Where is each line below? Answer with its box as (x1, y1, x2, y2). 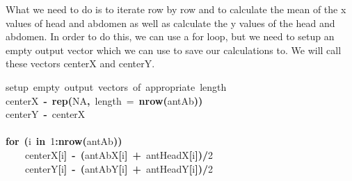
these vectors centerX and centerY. (6, 56, 155, 71)
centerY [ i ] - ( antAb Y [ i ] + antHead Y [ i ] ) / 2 (25, 161, 213, 175)
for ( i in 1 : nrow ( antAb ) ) (6, 134, 122, 148)
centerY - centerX (6, 107, 86, 121)
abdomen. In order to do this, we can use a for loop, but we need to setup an (6, 29, 335, 44)
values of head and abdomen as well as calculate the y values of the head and (6, 15, 335, 30)
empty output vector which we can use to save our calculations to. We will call (6, 42, 342, 57)
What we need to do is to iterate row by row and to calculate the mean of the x (6, 2, 346, 16)
